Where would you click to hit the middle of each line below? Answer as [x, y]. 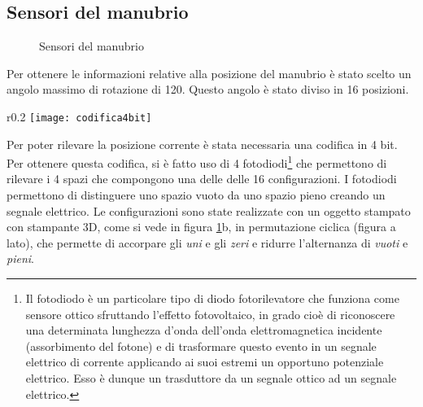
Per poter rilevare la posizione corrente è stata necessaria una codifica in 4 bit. [202, 144]
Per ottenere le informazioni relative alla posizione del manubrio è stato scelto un [209, 73]
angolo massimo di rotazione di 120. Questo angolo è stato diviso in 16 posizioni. [208, 89]
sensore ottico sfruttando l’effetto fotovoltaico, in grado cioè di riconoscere [210, 314]
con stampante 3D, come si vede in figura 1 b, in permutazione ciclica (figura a [201, 227]
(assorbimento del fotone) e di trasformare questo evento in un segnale [201, 346]
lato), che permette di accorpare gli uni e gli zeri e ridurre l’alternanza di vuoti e [207, 242]
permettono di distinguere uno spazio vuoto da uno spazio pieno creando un [196, 195]
